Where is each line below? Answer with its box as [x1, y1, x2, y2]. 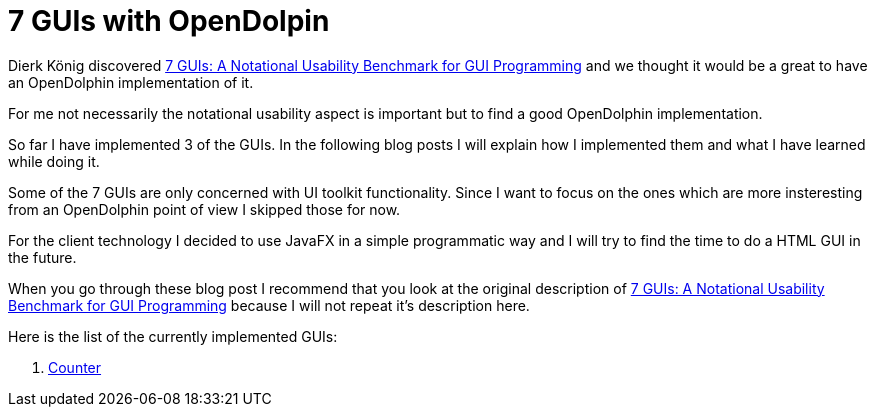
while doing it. [8, 152, 100, 170]
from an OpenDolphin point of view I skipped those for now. [8, 200, 401, 218]
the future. [8, 248, 77, 266]
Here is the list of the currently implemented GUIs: [8, 327, 338, 345]
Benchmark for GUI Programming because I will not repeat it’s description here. [8, 296, 530, 314]
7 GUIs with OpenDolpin [8, 4, 330, 38]
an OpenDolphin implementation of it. [8, 73, 254, 91]
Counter [48, 358, 102, 376]
